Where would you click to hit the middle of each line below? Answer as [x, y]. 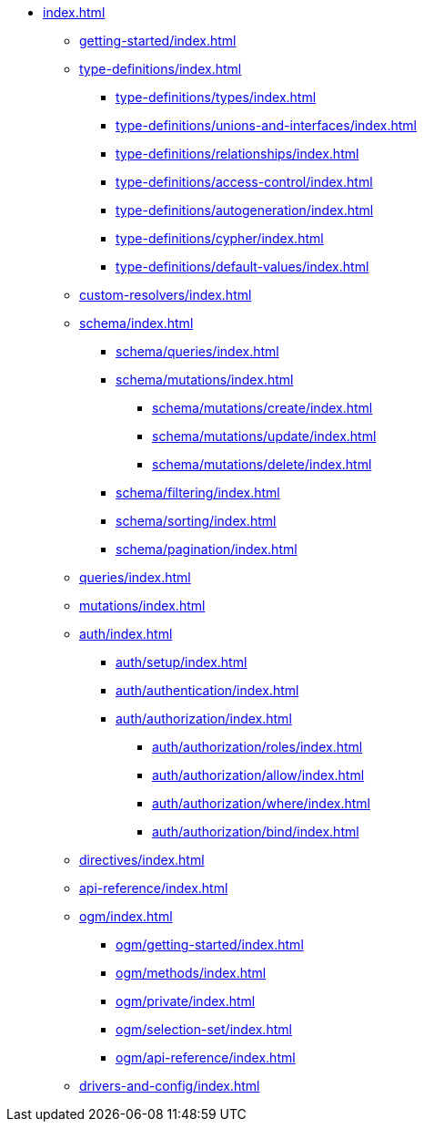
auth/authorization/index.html [204, 718]
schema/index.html [136, 323]
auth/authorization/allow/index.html [258, 775]
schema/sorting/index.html [196, 521]
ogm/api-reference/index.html [206, 1057]
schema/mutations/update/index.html [264, 436]
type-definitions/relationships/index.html [237, 154]
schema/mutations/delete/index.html [262, 464]
